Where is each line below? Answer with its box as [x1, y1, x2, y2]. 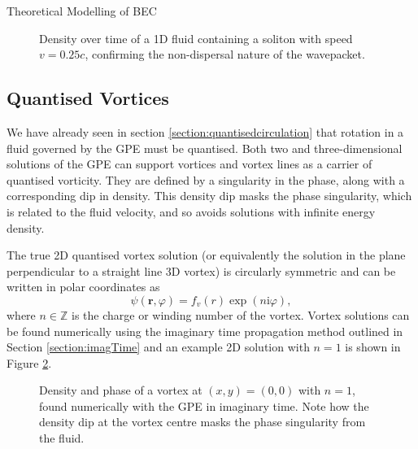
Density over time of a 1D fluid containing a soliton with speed [39, 29, 353, 46]
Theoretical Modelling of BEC [7, 2, 157, 19]
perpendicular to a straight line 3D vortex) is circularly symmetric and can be [7, 262, 396, 279]
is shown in [345, 338, 401, 355]
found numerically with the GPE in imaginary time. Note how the [39, 397, 369, 414]
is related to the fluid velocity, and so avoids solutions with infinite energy [7, 203, 376, 220]
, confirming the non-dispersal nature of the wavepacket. [85, 46, 365, 63]
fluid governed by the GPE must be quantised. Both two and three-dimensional [7, 139, 403, 156]
